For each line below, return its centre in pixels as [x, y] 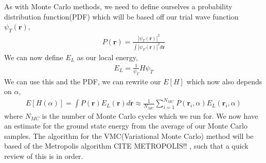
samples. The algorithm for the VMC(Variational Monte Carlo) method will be [129, 135]
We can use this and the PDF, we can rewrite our [83, 81]
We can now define [34, 57]
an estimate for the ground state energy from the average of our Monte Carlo [126, 126]
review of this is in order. [44, 156]
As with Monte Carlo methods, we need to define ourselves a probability [118, 6]
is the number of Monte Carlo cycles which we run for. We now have [150, 115]
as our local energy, [107, 57]
